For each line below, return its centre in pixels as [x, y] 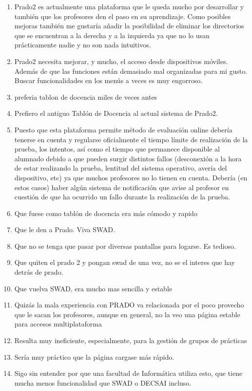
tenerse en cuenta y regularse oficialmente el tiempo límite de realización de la [131, 139]
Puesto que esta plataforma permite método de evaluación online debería [123, 129]
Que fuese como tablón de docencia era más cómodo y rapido [106, 213]
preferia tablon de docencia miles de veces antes [86, 97]
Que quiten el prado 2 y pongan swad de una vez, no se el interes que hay [125, 262]
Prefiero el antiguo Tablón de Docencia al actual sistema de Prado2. [116, 113]
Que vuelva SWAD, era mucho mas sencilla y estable [93, 288]
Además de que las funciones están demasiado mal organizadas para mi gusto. [131, 71]
